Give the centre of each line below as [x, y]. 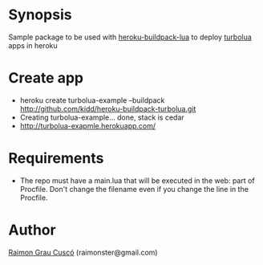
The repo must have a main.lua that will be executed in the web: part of [137, 180]
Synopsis [40, 15]
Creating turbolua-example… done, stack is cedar [102, 117]
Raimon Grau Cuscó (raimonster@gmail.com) [83, 252]
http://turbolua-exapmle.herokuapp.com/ [88, 125]
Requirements [56, 159]
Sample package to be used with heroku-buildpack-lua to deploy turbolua [130, 37]
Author [32, 230]
